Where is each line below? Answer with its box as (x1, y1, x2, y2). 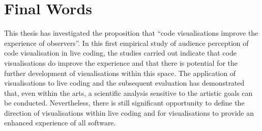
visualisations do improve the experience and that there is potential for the (4, 57, 238, 68)
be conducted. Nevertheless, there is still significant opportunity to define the (4, 97, 245, 108)
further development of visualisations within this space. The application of (4, 67, 236, 78)
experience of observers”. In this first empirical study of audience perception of (4, 37, 249, 48)
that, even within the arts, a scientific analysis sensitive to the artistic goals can (4, 87, 253, 98)
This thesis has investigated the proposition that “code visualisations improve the (4, 28, 258, 38)
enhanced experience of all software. (4, 117, 116, 128)
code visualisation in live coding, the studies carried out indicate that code (4, 47, 237, 58)
